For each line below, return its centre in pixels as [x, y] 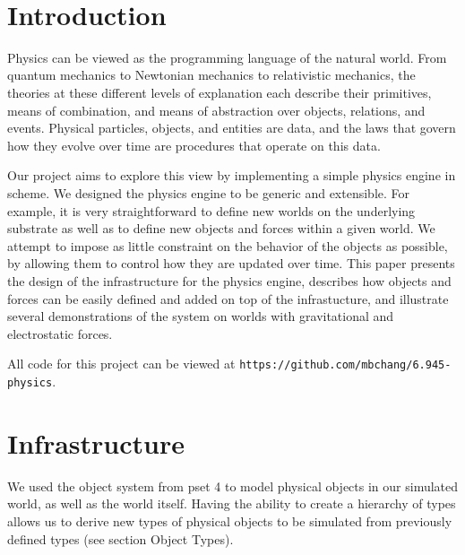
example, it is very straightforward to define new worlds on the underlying [211, 210]
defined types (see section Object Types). [121, 538]
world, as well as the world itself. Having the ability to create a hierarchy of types [232, 503]
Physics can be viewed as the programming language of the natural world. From [227, 57]
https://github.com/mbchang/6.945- [345, 365]
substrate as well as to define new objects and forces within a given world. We [221, 228]
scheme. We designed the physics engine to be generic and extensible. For [209, 193]
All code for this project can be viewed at [121, 364]
